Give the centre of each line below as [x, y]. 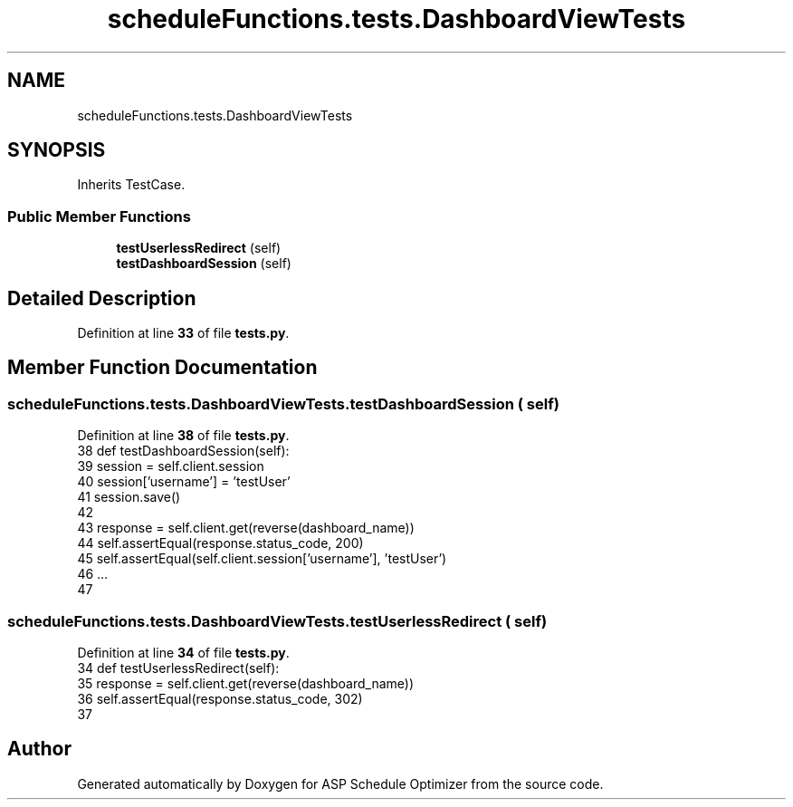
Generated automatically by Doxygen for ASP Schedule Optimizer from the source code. [340, 783]
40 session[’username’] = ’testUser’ [184, 482]
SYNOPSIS [57, 150]
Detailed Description [102, 298]
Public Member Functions [99, 216]
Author [39, 749]
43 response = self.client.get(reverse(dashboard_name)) [246, 528]
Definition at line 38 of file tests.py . [183, 436]
